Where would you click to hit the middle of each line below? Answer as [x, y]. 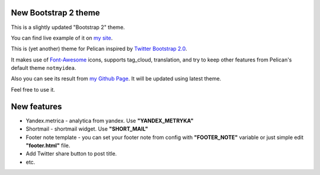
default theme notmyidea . [44, 68]
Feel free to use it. [33, 89]
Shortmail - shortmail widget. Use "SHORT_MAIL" [87, 129]
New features [36, 106]
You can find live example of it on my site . [62, 38]
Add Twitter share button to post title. [71, 154]
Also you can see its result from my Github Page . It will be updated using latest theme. [116, 79]
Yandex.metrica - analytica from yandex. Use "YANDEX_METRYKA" [110, 121]
